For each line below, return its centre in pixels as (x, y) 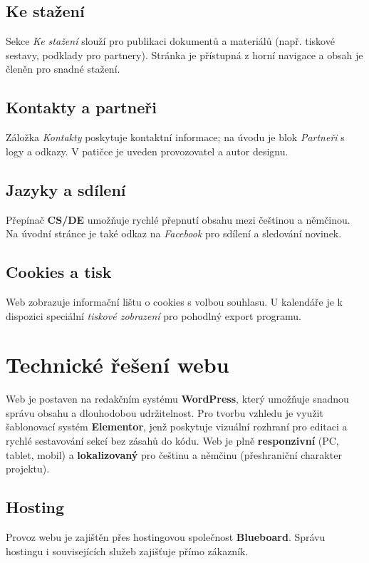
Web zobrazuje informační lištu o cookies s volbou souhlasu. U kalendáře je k (175, 301)
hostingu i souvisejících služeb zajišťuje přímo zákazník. (127, 551)
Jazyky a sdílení (66, 189)
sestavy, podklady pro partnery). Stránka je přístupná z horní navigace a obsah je (184, 55)
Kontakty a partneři (81, 107)
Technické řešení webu (118, 365)
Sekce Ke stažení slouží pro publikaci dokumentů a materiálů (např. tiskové (170, 41)
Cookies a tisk (59, 272)
